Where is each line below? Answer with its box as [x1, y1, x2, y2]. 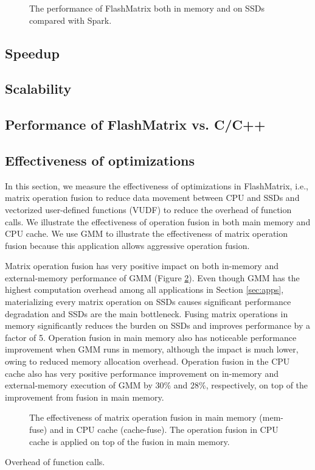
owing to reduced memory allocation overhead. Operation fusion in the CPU [5, 355, 290, 368]
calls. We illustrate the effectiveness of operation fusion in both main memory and [5, 215, 311, 228]
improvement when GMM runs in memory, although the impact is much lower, [5, 343, 299, 356]
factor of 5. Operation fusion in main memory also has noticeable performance [5, 331, 297, 343]
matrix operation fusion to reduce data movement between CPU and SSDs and [5, 191, 300, 204]
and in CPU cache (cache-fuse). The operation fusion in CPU [49, 423, 279, 436]
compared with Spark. [29, 13, 112, 26]
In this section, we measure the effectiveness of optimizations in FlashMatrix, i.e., [5, 179, 308, 192]
